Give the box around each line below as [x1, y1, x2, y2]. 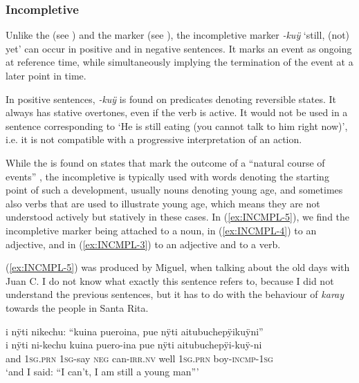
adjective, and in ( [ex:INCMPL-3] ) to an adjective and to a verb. [6, 236, 281, 251]
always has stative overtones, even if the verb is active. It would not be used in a [6, 105, 348, 120]
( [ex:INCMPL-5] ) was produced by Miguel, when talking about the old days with [6, 260, 350, 274]
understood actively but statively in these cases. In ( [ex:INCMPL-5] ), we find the [6, 209, 350, 224]
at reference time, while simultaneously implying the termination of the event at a [6, 55, 353, 69]
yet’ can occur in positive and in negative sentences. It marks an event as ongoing [6, 41, 352, 55]
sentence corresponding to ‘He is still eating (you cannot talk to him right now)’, [6, 118, 348, 133]
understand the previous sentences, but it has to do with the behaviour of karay [6, 287, 344, 301]
